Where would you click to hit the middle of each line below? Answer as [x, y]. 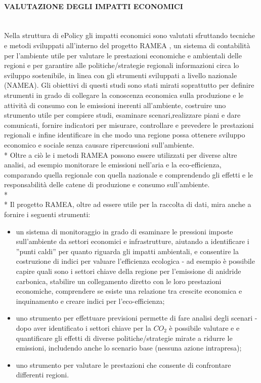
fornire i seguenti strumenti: [47, 214]
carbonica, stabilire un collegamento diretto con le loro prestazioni [119, 281]
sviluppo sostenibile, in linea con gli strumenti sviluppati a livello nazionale [121, 75]
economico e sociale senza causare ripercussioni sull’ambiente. [99, 144]
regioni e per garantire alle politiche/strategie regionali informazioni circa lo [122, 65]
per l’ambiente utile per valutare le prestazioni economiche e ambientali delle [123, 55]
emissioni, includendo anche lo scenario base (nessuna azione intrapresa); [129, 348]
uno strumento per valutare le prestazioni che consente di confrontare [123, 364]
